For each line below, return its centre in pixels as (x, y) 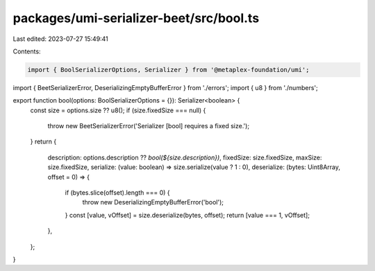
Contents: (27, 51)
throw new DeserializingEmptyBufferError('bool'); (153, 202)
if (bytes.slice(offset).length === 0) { (117, 193)
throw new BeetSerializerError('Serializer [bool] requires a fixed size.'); (149, 126)
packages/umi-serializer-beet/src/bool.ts (136, 18)
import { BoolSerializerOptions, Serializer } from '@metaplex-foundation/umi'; (168, 70)
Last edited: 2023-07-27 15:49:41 (61, 39)
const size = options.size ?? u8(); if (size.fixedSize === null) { (118, 110)
